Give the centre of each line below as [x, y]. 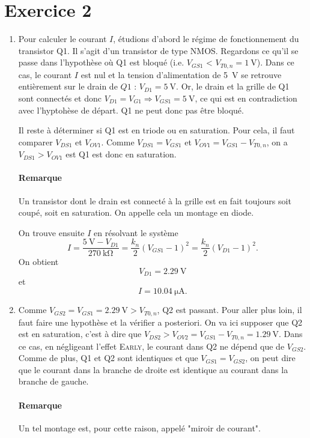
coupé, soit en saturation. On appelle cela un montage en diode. [136, 212]
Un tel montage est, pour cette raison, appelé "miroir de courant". [139, 427]
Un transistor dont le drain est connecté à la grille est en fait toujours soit [155, 200]
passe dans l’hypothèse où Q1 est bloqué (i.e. [101, 62]
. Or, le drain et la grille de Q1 [233, 86]
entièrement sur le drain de [68, 86]
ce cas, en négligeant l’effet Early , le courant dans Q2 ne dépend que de [151, 346]
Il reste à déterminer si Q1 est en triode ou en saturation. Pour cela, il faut [157, 130]
